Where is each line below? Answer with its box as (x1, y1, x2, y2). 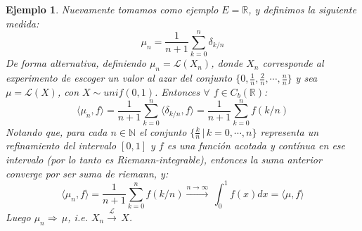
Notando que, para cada (6, 124, 108, 139)
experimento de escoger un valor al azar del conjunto (6, 70, 233, 85)
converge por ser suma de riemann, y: (6, 166, 169, 180)
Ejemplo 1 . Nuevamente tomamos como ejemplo (6, 2, 219, 16)
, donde (211, 56, 243, 70)
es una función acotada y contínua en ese (167, 138, 346, 153)
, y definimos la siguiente (248, 2, 356, 16)
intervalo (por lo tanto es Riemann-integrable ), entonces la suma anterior (6, 152, 322, 167)
